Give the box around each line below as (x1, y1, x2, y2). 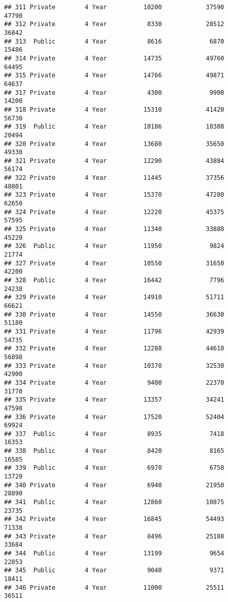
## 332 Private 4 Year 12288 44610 (4, 345, 224, 352)
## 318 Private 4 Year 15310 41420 (4, 106, 224, 113)
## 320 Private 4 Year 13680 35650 (4, 140, 224, 148)
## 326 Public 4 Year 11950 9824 (4, 242, 224, 250)
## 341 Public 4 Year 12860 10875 (4, 499, 224, 506)
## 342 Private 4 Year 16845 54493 (4, 515, 224, 523)
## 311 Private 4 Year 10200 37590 (4, 4, 224, 11)
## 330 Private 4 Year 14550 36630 (4, 310, 224, 318)
